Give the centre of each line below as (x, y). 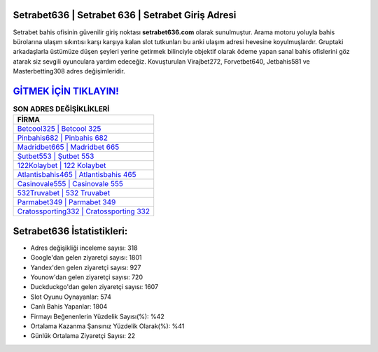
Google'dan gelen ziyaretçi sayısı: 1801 (86, 258)
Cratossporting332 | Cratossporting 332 (84, 211)
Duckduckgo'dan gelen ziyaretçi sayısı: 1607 (94, 287)
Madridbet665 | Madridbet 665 (68, 147)
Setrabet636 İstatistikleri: (70, 231)
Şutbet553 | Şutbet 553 (56, 156)
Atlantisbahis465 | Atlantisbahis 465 (77, 175)
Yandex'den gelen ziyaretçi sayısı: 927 (86, 267)
